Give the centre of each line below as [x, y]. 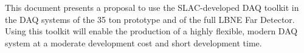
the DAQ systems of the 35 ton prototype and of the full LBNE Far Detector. [150, 19]
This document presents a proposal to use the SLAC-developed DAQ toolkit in [152, 7]
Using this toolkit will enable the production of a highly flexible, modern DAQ [151, 31]
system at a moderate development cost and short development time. [133, 42]
